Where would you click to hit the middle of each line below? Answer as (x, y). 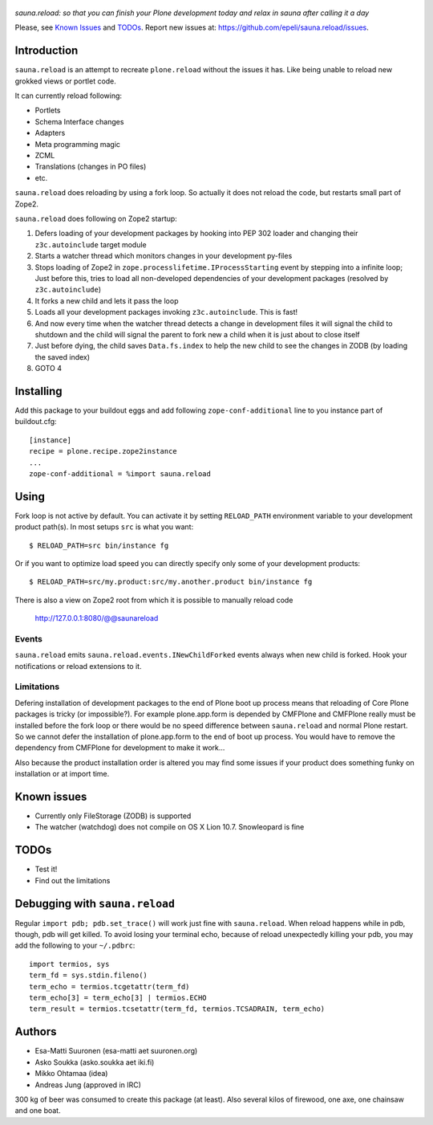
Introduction (47, 51)
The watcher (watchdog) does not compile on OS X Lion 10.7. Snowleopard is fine (170, 827)
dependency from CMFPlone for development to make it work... (120, 748)
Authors (36, 1032)
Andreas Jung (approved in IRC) (88, 1085)
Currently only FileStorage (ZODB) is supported (113, 816)
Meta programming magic (77, 144)
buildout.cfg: (36, 422)
